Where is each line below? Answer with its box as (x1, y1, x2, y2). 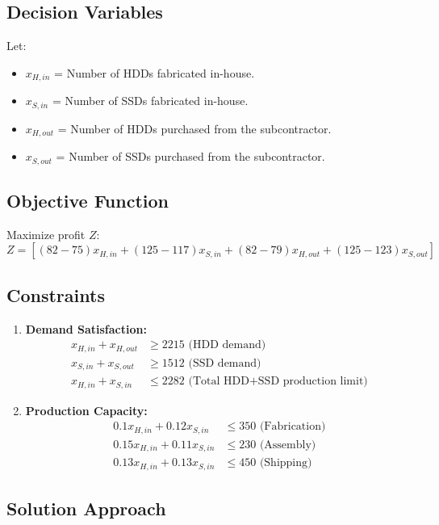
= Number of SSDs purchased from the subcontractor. (56, 148, 325, 165)
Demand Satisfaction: (25, 320, 147, 337)
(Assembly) (259, 439, 316, 451)
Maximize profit (6, 225, 86, 242)
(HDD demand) (188, 339, 266, 351)
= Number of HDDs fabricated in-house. (54, 64, 255, 81)
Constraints (6, 282, 105, 307)
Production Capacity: (25, 401, 148, 418)
